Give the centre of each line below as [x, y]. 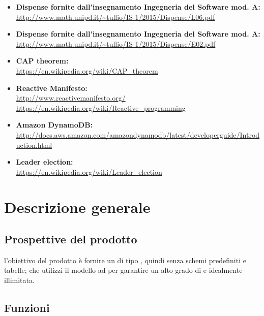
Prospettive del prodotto [71, 239]
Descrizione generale [77, 207]
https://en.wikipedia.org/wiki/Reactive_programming [101, 107]
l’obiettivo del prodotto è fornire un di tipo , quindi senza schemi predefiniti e [125, 260]
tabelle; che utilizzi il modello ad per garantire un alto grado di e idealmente [123, 270]
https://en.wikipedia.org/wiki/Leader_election [89, 171]
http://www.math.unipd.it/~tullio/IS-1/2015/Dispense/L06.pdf [115, 17]
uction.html [34, 145]
